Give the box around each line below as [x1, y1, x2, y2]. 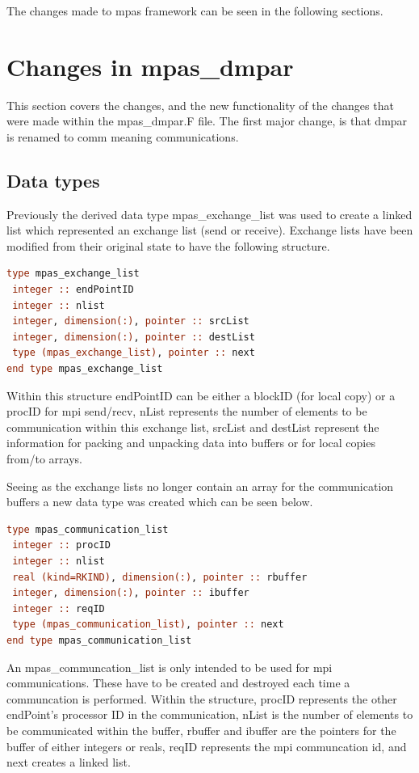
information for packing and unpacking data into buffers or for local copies [6, 434, 375, 451]
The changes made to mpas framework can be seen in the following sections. [6, 2, 383, 19]
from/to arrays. [6, 450, 82, 467]
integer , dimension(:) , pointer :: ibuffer [12, 587, 249, 599]
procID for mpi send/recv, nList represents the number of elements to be [6, 403, 367, 420]
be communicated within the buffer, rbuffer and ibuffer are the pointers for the [6, 721, 396, 738]
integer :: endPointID [12, 284, 134, 296]
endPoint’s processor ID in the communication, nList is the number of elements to [6, 706, 413, 723]
